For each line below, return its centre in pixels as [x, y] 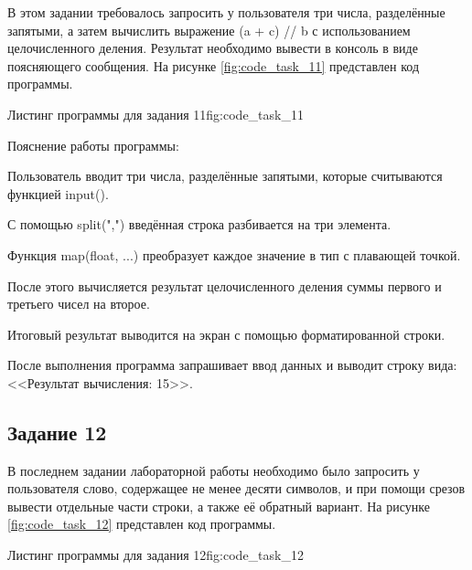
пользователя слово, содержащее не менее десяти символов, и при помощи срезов [236, 488]
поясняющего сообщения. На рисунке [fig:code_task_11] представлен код [214, 65]
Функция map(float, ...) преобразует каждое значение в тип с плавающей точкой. [234, 254]
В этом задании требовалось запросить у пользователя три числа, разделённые [226, 12]
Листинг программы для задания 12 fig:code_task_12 [156, 555]
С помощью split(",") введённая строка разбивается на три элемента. [199, 224]
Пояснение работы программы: [93, 145]
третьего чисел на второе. [79, 304]
